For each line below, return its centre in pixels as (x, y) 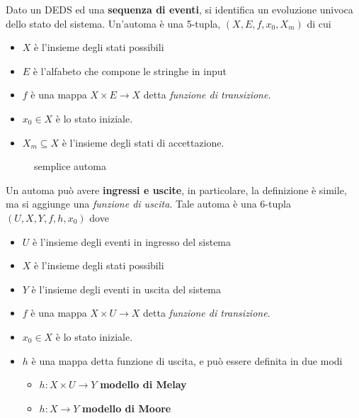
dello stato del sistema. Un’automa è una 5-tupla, (113, 23)
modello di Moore (127, 408)
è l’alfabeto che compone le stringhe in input (130, 70)
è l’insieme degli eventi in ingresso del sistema (132, 241)
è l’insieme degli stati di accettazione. (143, 142)
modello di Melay (143, 384)
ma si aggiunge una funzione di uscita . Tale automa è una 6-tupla (148, 204)
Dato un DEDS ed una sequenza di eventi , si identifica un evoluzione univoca (179, 9)
